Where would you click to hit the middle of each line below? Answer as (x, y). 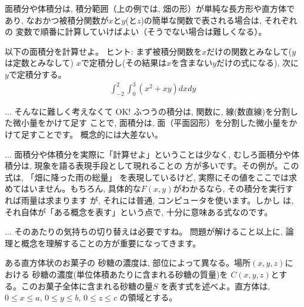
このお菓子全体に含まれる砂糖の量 (87, 286)
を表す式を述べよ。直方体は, (216, 286)
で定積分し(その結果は (124, 63)
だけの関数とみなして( (249, 51)
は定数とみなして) (39, 63)
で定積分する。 (37, 74)
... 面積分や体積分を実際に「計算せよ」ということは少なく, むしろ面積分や (148, 154)
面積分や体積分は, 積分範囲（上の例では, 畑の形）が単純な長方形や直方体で (150, 8)
